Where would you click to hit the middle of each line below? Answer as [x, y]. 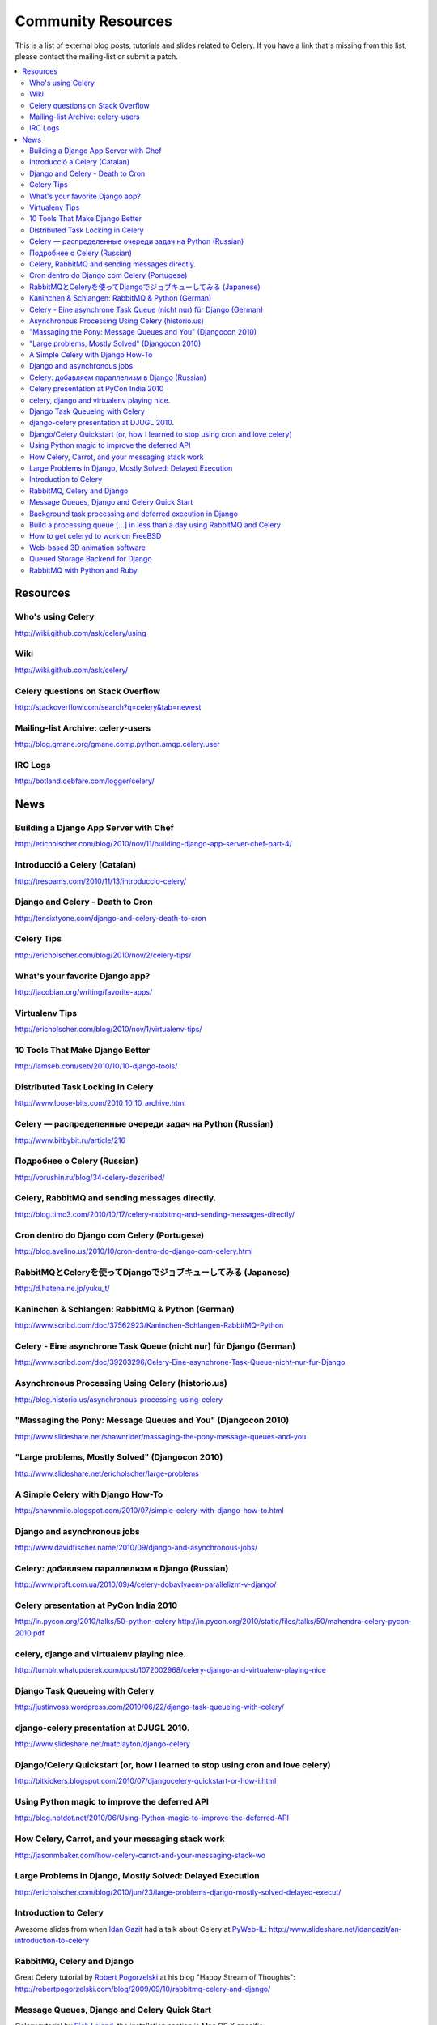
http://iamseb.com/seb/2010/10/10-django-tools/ [96, 1066]
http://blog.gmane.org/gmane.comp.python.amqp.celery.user [117, 744]
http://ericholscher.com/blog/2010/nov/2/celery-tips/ [103, 955]
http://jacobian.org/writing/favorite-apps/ [84, 991]
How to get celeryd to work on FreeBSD [95, 536]
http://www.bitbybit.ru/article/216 [70, 1140]
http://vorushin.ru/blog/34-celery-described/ [90, 1177]
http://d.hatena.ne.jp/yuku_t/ [62, 1289]
